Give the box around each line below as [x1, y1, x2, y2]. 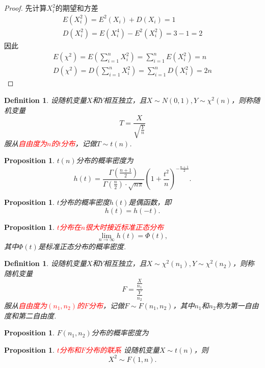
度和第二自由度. [4, 310, 57, 321]
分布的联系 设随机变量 [85, 344, 160, 355]
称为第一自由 [216, 300, 259, 311]
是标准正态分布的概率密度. [38, 241, 126, 251]
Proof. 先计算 [4, 3, 47, 13]
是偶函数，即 [128, 197, 172, 207]
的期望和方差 [55, 3, 98, 13]
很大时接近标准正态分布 [85, 222, 164, 232]
